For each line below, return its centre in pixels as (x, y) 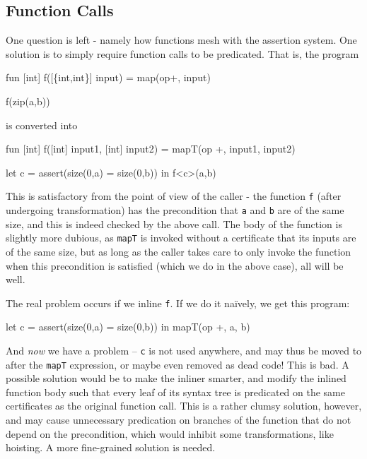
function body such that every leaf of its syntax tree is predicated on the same (175, 392)
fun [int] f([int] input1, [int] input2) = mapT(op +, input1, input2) (151, 149)
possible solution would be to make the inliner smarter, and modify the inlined (176, 378)
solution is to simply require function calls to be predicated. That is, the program (182, 53)
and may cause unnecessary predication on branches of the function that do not (179, 420)
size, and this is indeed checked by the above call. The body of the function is (174, 223)
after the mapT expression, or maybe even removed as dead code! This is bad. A (177, 364)
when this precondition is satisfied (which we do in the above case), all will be (175, 265)
